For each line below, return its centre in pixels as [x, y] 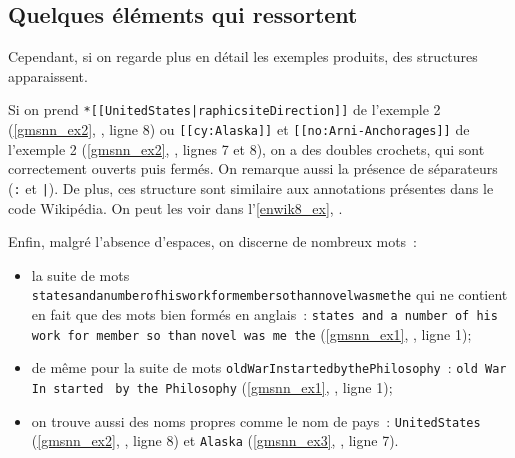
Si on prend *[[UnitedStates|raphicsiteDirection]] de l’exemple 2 [224, 109]
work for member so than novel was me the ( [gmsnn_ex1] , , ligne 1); [251, 333]
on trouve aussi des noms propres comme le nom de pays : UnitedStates [256, 420]
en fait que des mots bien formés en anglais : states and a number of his [264, 313]
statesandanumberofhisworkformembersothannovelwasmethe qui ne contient [269, 294]
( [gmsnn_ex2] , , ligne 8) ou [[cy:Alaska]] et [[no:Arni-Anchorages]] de [239, 129]
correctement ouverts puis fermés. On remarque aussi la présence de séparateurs [253, 168]
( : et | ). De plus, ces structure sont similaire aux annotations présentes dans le [251, 187]
